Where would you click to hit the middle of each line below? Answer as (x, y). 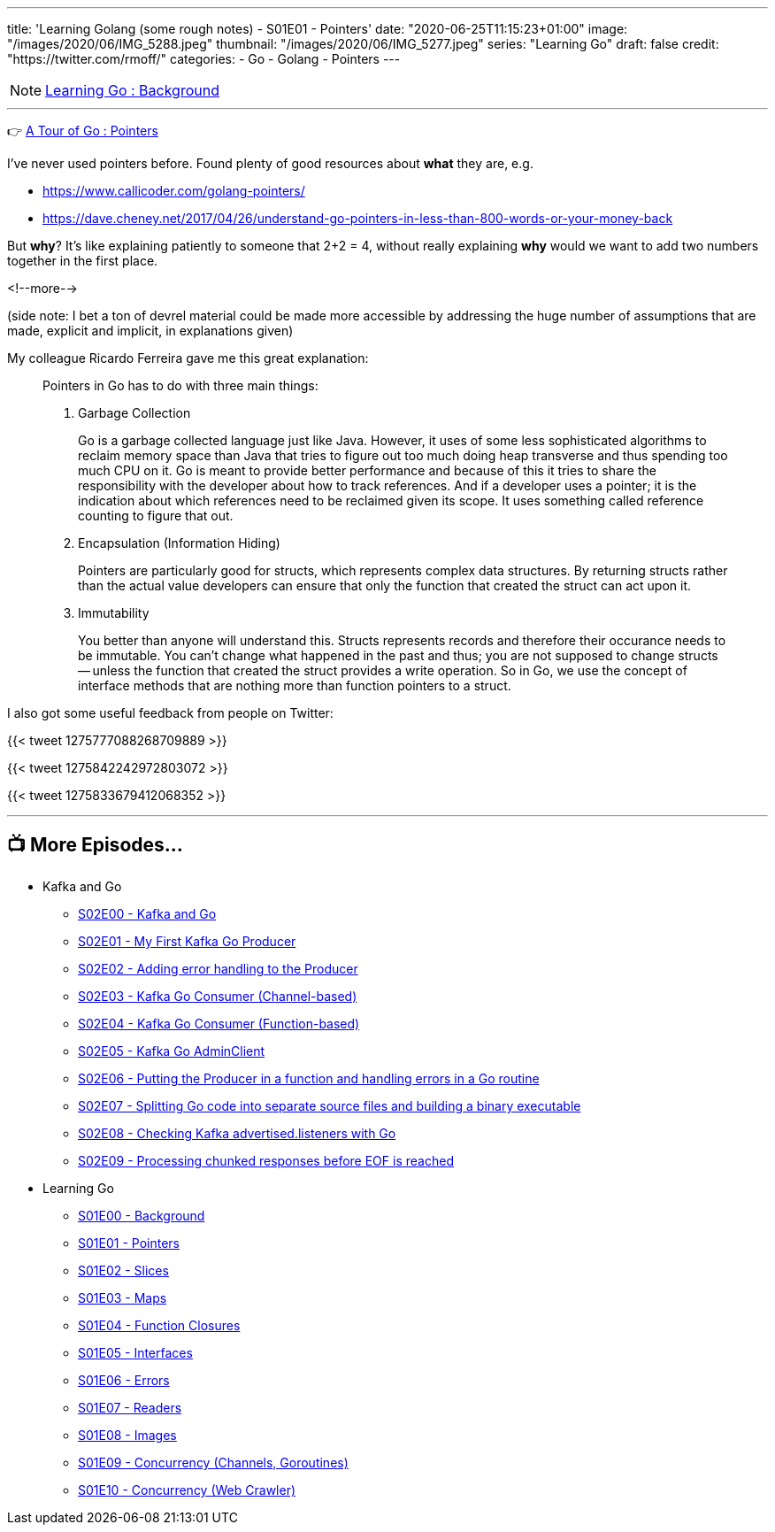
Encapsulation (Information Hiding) (179, 543)
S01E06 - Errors (124, 1380)
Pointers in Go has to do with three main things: (180, 385)
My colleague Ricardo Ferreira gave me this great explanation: (188, 358)
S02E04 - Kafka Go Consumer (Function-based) (219, 1023)
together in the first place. (83, 261)
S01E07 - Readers (130, 1407)
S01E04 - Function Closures (159, 1325)
